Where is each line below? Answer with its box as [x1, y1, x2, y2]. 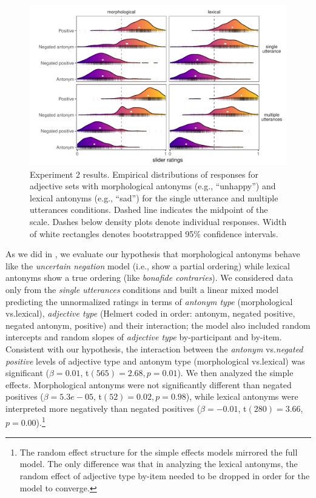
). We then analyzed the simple [177, 366, 294, 379]
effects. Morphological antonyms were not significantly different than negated [5, 378, 292, 391]
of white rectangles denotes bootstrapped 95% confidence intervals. [30, 227, 278, 240]
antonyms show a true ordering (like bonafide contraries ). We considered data [5, 271, 294, 284]
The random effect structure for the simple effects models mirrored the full [19, 445, 298, 458]
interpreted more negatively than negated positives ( [5, 402, 201, 414]
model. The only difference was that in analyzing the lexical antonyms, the [19, 457, 298, 470]
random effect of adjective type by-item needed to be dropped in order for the [19, 469, 310, 482]
